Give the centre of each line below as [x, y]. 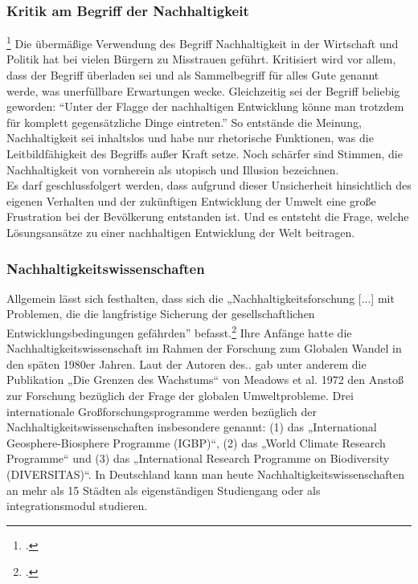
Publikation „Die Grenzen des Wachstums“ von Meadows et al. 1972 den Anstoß [205, 380]
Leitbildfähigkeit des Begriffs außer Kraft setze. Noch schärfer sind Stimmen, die [205, 154]
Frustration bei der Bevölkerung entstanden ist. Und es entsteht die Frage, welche [208, 216]
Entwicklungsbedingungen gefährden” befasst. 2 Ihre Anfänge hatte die [179, 331]
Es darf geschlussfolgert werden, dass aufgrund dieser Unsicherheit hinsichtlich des [209, 185]
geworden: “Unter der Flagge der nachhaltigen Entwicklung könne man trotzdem [205, 106]
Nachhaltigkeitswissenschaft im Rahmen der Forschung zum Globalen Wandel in [204, 348]
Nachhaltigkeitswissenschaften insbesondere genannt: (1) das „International [192, 427]
